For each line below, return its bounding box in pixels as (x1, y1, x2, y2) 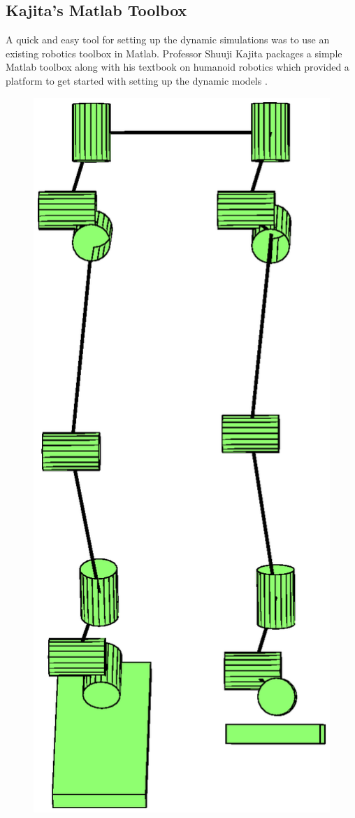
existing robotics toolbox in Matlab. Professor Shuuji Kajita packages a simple (6, 45, 342, 60)
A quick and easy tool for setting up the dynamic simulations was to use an (6, 32, 330, 47)
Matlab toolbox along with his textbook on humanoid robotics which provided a (6, 59, 349, 74)
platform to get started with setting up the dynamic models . (6, 73, 268, 87)
